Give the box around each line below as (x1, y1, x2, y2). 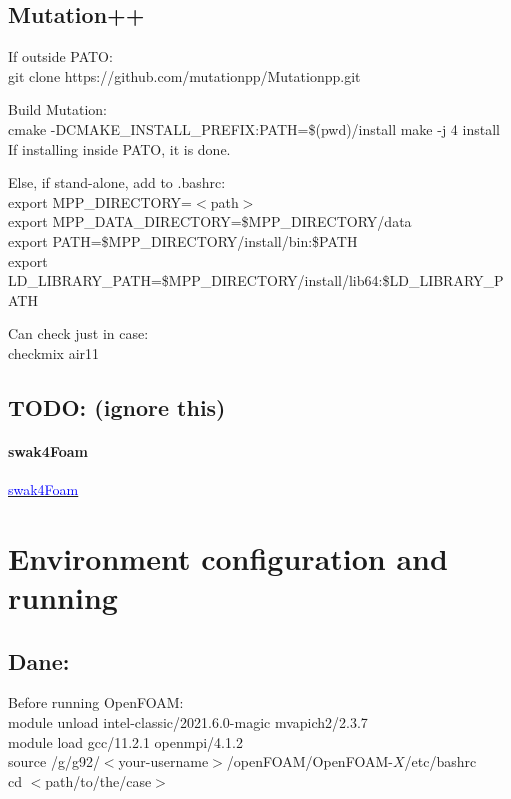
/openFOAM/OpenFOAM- (226, 751, 393, 772)
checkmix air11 (8, 342, 100, 363)
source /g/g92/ (8, 751, 100, 772)
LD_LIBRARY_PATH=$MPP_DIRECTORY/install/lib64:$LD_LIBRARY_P (8, 270, 504, 291)
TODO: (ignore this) (8, 391, 226, 422)
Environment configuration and (8, 537, 448, 578)
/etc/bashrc (404, 751, 477, 772)
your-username (118, 751, 209, 772)
